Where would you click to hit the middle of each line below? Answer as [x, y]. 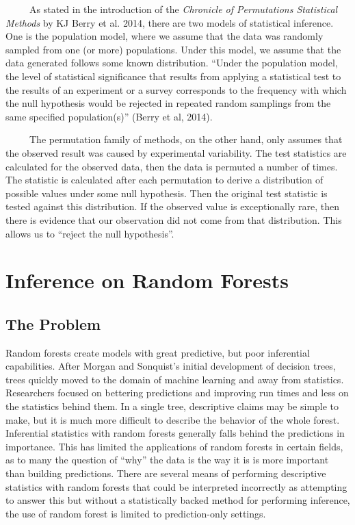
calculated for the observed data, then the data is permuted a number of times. [172, 166]
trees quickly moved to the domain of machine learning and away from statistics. [175, 379]
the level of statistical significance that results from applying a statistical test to [173, 76]
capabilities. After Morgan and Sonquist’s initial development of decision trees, [171, 366]
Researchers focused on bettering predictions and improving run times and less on [177, 393]
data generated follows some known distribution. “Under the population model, [172, 63]
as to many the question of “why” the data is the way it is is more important [167, 460]
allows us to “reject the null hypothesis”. [90, 233]
